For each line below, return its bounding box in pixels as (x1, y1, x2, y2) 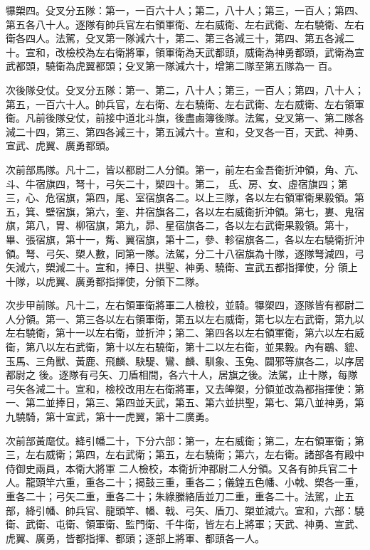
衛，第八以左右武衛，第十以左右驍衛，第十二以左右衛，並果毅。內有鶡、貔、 (6, 339, 364, 354)
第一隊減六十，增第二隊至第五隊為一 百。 (144, 58, 338, 73)
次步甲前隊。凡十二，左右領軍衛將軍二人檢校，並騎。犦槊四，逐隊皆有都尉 (6, 297, 354, 312)
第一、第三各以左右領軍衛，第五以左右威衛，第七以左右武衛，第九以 (45, 311, 364, 326)
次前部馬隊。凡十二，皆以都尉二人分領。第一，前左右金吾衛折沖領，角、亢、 (6, 162, 364, 176)
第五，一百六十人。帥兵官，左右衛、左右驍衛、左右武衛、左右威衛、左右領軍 (6, 96, 364, 111)
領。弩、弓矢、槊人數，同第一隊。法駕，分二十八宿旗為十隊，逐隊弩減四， (6, 245, 354, 260)
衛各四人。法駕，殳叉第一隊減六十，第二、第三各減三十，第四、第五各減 (6, 31, 344, 46)
